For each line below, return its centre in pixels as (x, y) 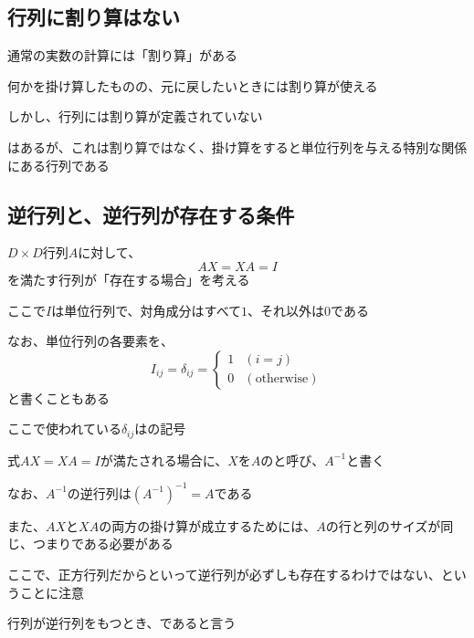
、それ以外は (286, 310)
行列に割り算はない (94, 17)
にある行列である (58, 165)
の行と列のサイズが (383, 525)
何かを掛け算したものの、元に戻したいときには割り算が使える (193, 85)
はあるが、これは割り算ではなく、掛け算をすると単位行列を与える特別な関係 (237, 146)
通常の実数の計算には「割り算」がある (122, 55)
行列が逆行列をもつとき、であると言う (122, 623)
